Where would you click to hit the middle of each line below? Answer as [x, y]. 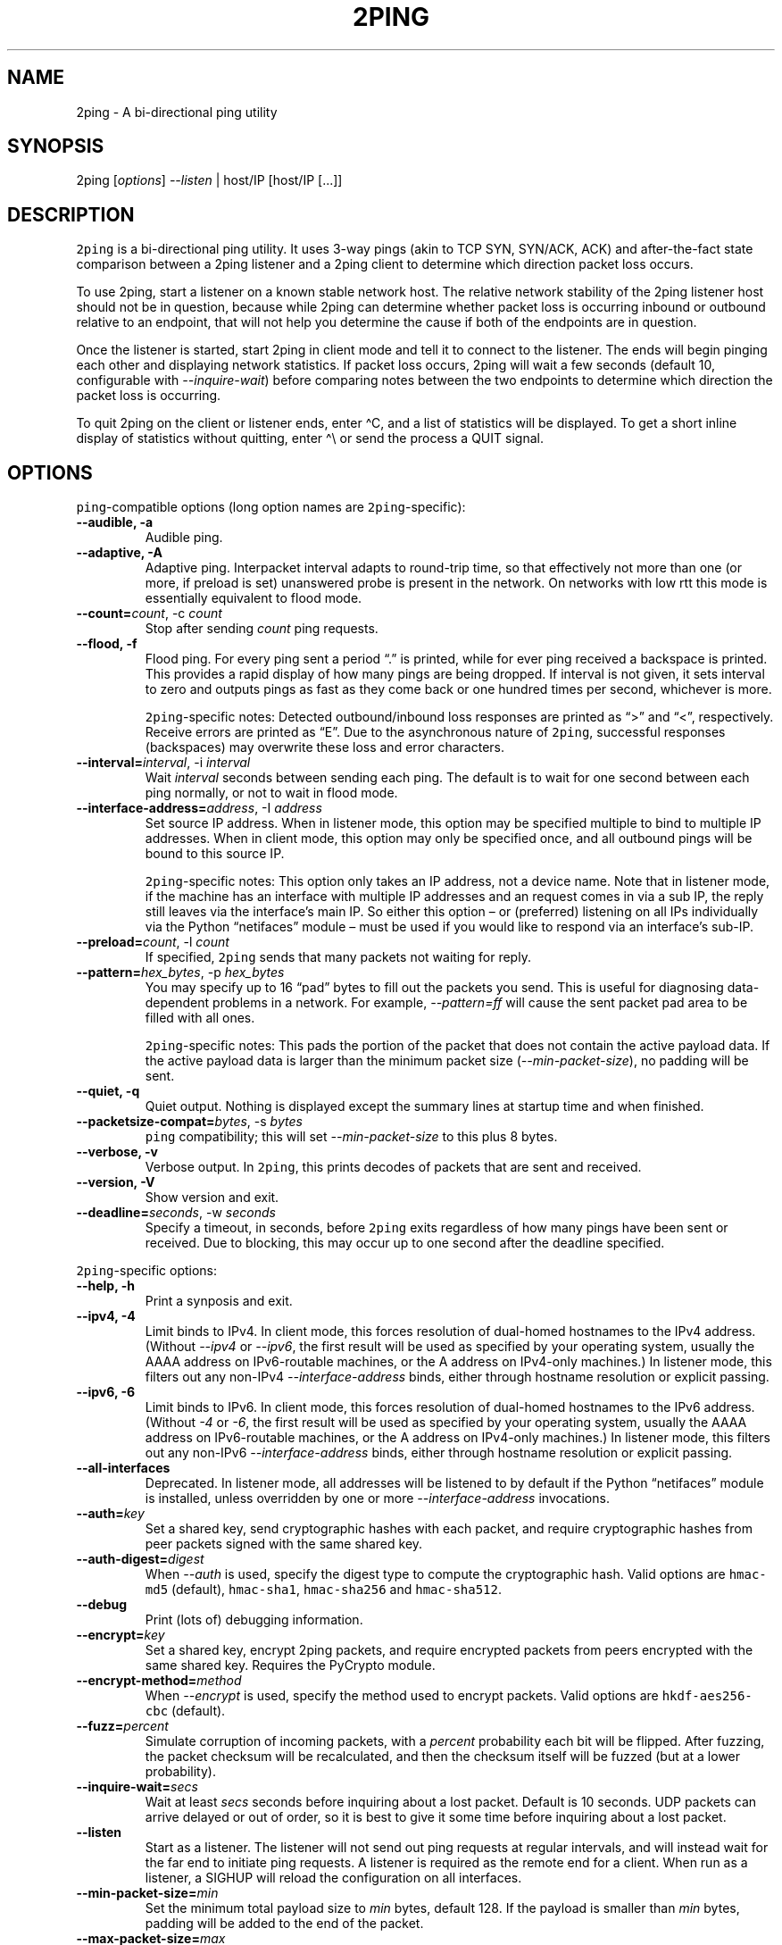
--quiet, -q [108, 1091]
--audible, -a [115, 522]
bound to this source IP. [215, 854]
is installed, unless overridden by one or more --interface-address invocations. [377, 1498]
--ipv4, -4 [106, 1316]
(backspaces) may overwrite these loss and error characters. [325, 747]
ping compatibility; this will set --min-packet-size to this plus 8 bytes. [351, 1137]
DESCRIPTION [71, 214]
